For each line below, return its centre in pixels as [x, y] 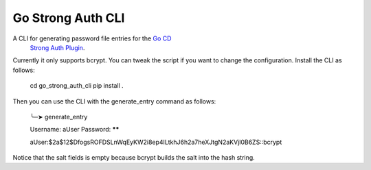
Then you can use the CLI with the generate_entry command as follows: [114, 101]
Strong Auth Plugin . [57, 47]
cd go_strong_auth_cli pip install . [77, 86]
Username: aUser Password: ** [75, 130]
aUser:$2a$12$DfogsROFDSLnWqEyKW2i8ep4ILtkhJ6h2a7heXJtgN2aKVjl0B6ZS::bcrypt [156, 142]
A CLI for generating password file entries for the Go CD [92, 38]
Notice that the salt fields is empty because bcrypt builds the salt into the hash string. [134, 158]
